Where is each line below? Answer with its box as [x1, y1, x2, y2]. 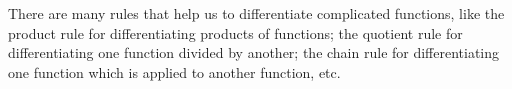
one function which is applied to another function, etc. [8, 61, 341, 82]
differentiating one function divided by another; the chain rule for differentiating [8, 42, 500, 63]
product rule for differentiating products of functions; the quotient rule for [8, 22, 463, 43]
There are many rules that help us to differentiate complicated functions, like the [8, 3, 505, 23]
